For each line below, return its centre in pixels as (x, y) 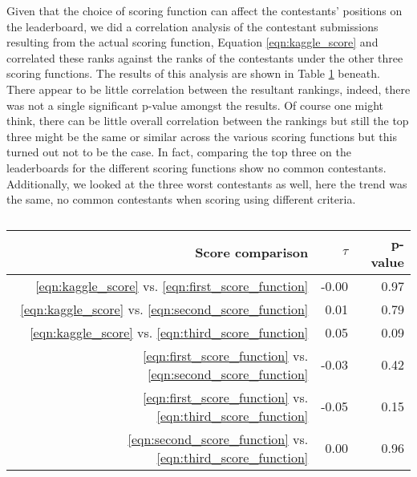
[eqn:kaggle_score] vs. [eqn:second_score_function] (164, 309)
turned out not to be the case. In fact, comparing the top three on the (179, 152)
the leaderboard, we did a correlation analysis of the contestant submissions (192, 26)
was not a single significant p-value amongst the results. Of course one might (195, 105)
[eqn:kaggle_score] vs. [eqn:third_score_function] (169, 332)
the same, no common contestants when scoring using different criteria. (181, 199)
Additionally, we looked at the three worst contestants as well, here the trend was (207, 183)
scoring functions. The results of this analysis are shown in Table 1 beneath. (193, 73)
